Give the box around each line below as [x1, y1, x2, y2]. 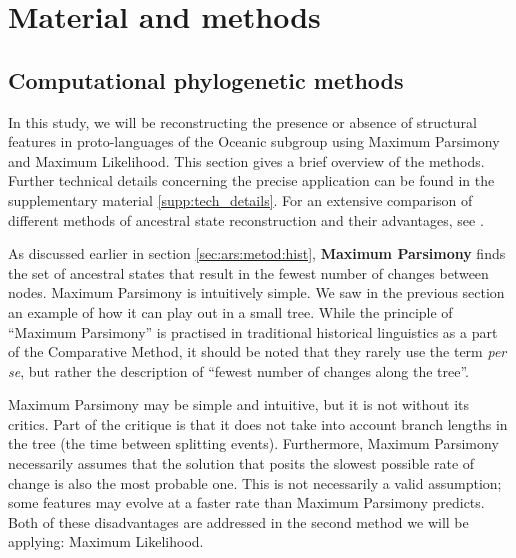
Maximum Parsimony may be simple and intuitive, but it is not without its [8, 394, 470, 415]
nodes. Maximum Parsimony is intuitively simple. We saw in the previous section [8, 282, 505, 303]
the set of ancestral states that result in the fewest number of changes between [8, 262, 489, 283]
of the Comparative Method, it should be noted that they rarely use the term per [8, 341, 507, 362]
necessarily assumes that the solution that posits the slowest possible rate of [8, 453, 475, 474]
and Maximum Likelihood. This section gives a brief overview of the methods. [8, 150, 485, 171]
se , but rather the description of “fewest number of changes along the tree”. [8, 360, 469, 381]
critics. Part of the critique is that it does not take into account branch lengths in [8, 413, 508, 434]
